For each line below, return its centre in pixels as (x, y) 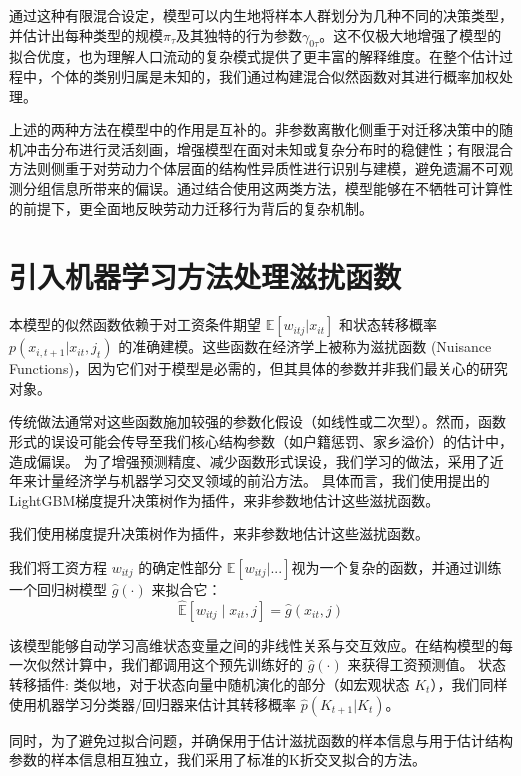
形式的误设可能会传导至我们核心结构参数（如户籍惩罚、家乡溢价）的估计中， (261, 441)
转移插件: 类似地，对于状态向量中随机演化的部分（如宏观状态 (209, 684)
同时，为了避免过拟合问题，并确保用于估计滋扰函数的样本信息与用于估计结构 (261, 739)
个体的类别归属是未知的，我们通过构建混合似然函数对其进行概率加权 (274, 75)
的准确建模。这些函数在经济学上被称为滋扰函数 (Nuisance (305, 346)
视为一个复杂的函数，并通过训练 (396, 567)
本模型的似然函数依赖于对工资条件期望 (135, 324)
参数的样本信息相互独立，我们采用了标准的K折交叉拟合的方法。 (217, 759)
